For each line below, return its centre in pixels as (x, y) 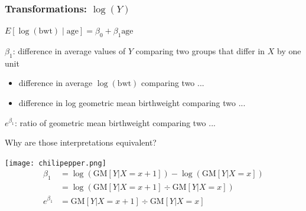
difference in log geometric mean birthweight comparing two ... (132, 103)
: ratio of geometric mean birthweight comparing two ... (115, 122)
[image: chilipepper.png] (56, 163)
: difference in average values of (69, 51)
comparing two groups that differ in (200, 51)
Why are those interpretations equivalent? (81, 142)
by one (289, 51)
